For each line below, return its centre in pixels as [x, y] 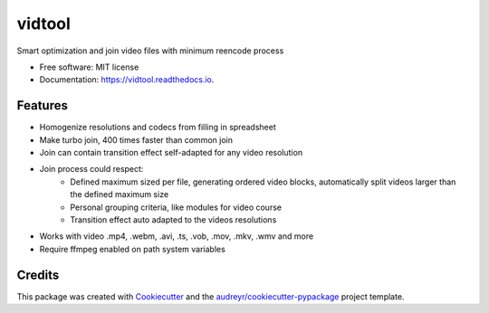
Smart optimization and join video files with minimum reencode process [150, 51]
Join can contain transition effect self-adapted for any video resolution [171, 153]
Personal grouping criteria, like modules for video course [176, 207]
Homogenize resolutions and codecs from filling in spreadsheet [158, 128]
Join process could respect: [91, 169]
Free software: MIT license [89, 67]
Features [42, 105]
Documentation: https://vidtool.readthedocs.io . [127, 80]
